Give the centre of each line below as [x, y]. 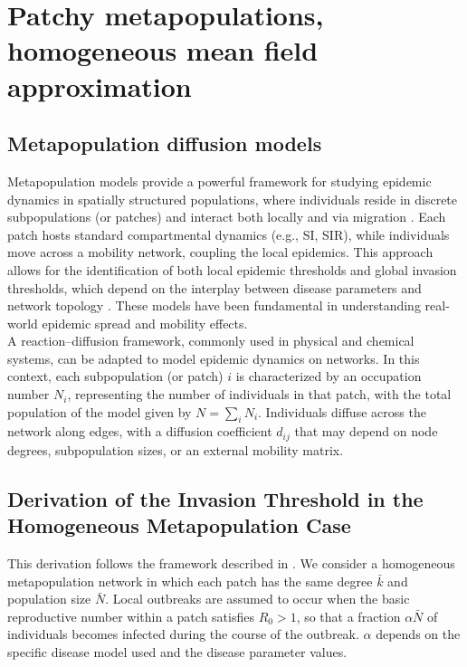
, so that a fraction [348, 616]
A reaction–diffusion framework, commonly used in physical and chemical [211, 341]
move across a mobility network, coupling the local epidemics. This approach [220, 252]
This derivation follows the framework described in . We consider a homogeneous [231, 563]
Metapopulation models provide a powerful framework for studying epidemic [219, 181]
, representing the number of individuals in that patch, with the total [259, 394]
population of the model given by [100, 411]
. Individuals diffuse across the [342, 411]
